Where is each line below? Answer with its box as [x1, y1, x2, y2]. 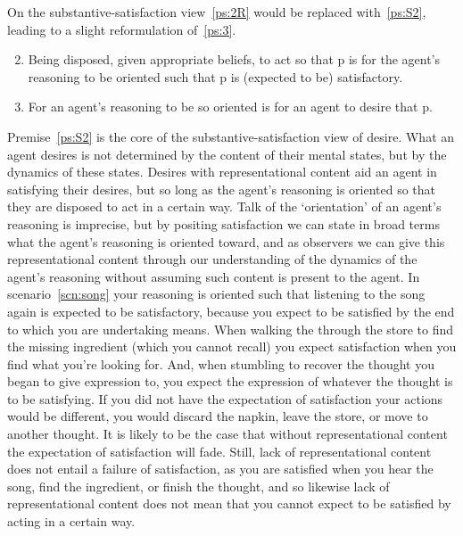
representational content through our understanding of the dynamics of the [7, 250, 418, 268]
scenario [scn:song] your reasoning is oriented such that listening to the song [7, 284, 426, 303]
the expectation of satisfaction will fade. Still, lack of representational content [7, 441, 432, 460]
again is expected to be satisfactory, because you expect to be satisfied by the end [7, 301, 455, 320]
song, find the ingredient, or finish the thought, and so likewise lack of [7, 476, 390, 495]
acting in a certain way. [7, 512, 136, 531]
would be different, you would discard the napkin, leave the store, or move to [7, 407, 428, 425]
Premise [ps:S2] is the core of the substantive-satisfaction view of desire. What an [7, 127, 455, 145]
